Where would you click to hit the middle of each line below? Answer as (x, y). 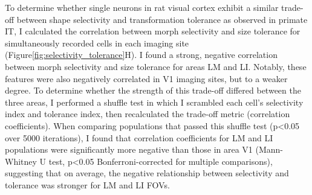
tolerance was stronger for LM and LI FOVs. (87, 184)
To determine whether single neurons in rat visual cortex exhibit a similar (142, 7)
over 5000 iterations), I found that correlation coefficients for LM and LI (139, 137)
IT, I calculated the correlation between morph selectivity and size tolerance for (153, 31)
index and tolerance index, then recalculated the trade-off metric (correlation (148, 114)
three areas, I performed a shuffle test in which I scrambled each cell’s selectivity (154, 102)
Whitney (21, 161)
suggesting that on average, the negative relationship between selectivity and (147, 173)
